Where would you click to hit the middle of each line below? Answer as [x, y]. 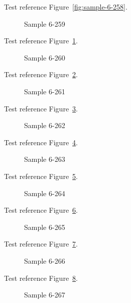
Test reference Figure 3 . [41, 108]
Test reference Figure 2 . [41, 74]
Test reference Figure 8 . [41, 278]
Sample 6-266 [45, 260]
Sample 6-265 [45, 227]
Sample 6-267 [45, 295]
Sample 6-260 [45, 57]
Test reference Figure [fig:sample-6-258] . [66, 7]
